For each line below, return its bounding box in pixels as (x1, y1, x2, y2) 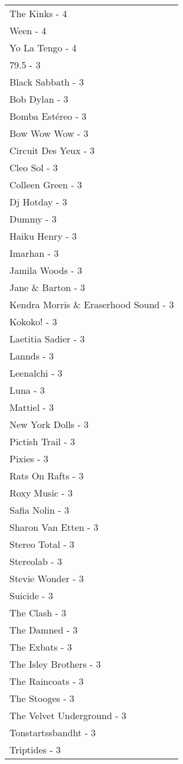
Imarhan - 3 (9, 246, 59, 260)
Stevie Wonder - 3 (9, 572, 84, 585)
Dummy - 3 (9, 212, 57, 226)
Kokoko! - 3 (9, 315, 57, 328)
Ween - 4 (9, 24, 47, 37)
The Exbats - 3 (9, 640, 72, 654)
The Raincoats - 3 (9, 674, 84, 688)
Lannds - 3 (9, 349, 54, 363)
